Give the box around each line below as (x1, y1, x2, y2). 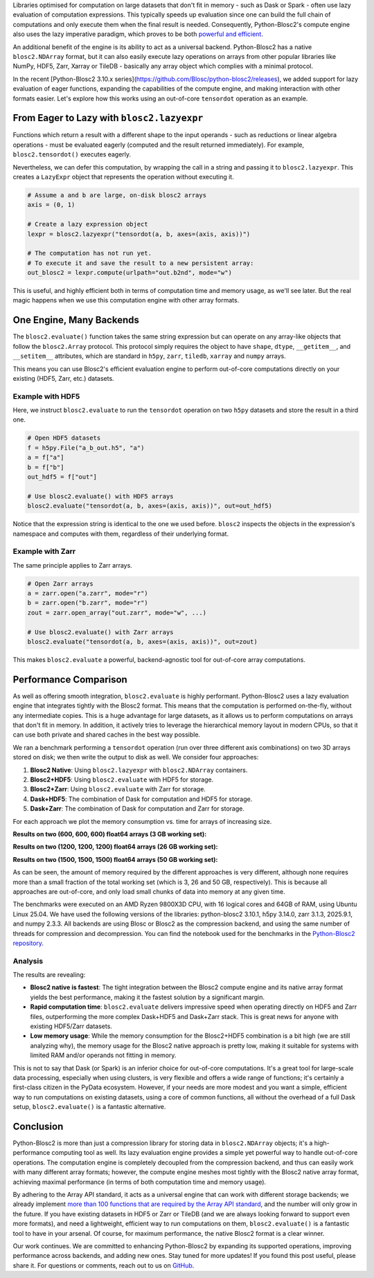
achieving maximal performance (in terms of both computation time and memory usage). (12, 1178, 267, 1186)
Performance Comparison (12, 674, 127, 685)
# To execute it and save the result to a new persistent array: (27, 259, 254, 267)
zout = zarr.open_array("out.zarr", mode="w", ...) (27, 609, 207, 616)
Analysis (12, 956, 44, 966)
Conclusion (12, 1120, 64, 1132)
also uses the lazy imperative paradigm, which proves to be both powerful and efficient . (12, 30, 263, 38)
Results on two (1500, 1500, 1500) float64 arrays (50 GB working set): (12, 855, 218, 863)
